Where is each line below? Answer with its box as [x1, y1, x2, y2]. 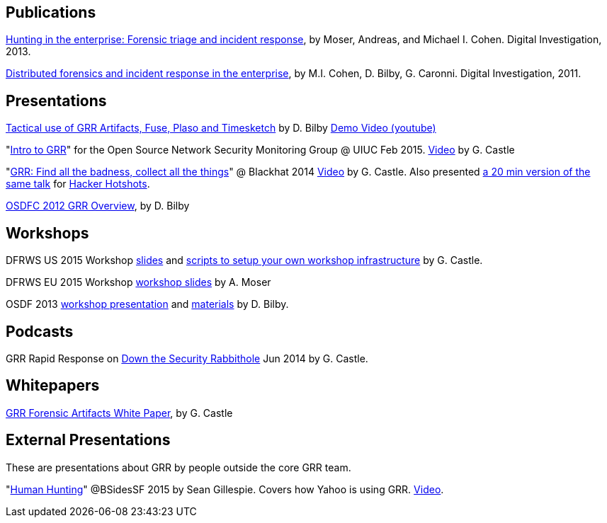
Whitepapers [6, 377, 100, 395]
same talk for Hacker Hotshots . [6, 178, 150, 190]
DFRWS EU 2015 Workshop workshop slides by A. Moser [6, 276, 271, 289]
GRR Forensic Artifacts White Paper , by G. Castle [6, 406, 233, 419]
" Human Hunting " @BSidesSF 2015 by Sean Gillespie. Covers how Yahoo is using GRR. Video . [6, 483, 444, 495]
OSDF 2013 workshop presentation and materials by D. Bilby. [6, 298, 289, 311]
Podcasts [6, 322, 74, 340]
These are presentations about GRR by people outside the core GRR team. [6, 461, 351, 473]
